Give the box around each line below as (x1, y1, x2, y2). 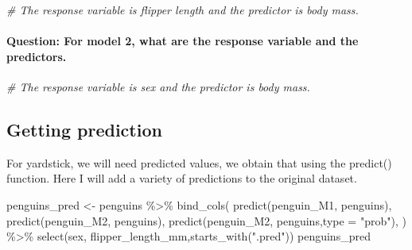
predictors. (6, 48, 67, 64)
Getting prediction (6, 117, 162, 141)
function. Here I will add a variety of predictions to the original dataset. (6, 170, 357, 187)
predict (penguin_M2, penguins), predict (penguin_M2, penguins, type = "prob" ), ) (6, 212, 406, 229)
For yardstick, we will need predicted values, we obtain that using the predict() (6, 154, 392, 171)
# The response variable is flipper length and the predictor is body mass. (6, 2, 359, 17)
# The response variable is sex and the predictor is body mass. (6, 78, 310, 94)
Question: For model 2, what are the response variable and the (6, 33, 359, 49)
